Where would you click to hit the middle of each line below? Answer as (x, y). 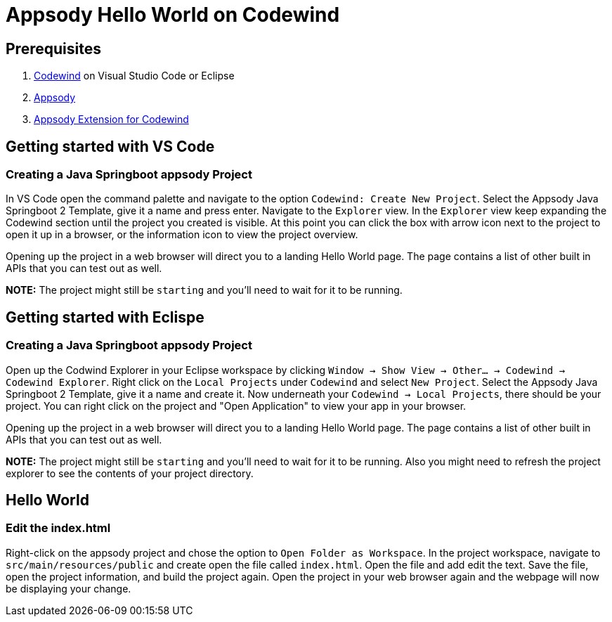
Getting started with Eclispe (105, 317)
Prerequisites (53, 48)
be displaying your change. (69, 588)
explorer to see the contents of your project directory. (130, 473)
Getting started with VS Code (110, 146)
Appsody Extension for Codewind (111, 119)
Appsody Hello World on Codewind (173, 15)
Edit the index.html (58, 528)
